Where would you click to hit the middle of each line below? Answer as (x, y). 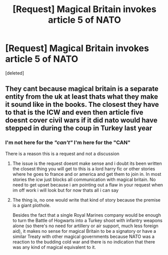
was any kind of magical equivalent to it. (54, 247)
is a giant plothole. (32, 205)
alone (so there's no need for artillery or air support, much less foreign (85, 226)
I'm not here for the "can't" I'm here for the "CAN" (68, 143)
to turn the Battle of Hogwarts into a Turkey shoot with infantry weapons (87, 220)
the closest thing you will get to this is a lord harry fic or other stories (84, 169)
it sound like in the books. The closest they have (82, 105)
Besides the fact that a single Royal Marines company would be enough (87, 215)
